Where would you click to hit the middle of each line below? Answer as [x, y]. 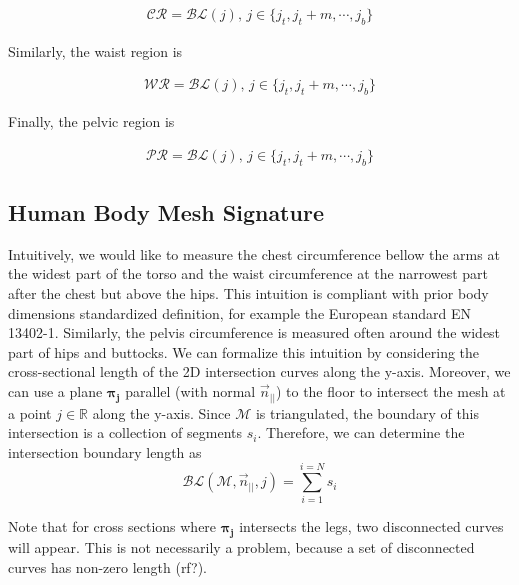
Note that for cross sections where [112, 526]
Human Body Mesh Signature [166, 212]
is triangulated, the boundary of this [367, 412]
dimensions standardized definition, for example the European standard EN [239, 312]
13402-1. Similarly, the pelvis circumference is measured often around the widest [254, 332]
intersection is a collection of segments [125, 432]
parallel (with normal [190, 391]
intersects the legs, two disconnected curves [371, 526]
